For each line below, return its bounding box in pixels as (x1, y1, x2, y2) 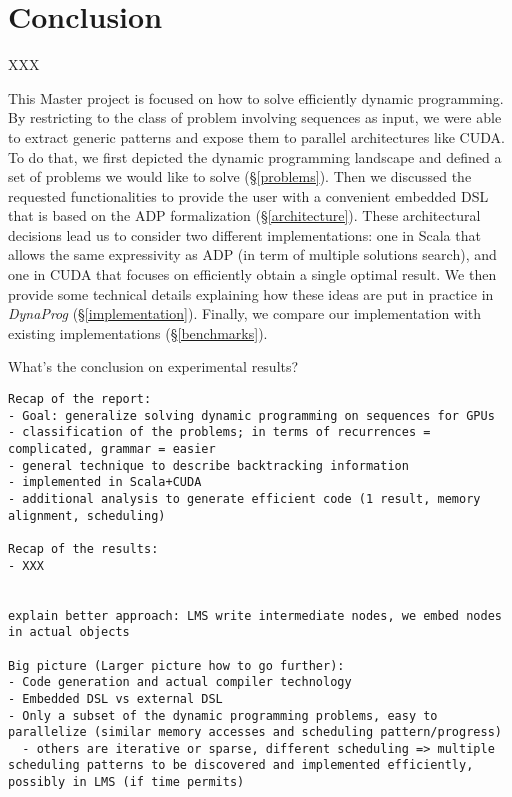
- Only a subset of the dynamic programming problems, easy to (8, 708, 438, 723)
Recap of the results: (8, 541, 159, 556)
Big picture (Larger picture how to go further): (8, 658, 345, 673)
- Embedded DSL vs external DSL (8, 691, 223, 706)
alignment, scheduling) (8, 508, 166, 523)
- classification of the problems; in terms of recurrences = (8, 425, 431, 440)
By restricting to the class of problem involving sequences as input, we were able (8, 107, 502, 128)
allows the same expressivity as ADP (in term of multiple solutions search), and (8, 244, 497, 265)
